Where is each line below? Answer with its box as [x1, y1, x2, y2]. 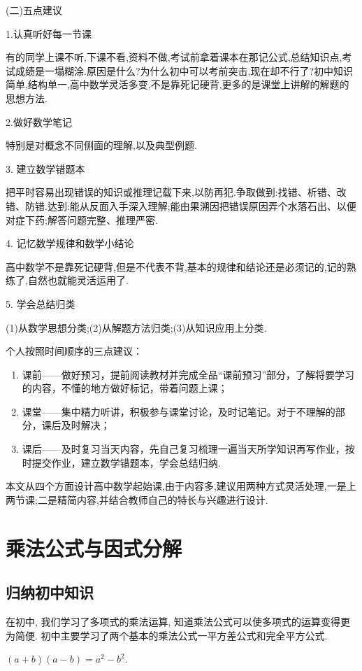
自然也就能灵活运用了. [27, 273, 129, 288]
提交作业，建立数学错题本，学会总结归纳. [31, 455, 221, 469]
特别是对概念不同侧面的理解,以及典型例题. [6, 138, 197, 153]
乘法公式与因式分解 [6, 533, 182, 562]
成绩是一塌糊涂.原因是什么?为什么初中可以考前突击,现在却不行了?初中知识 [15, 63, 353, 78]
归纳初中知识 [6, 581, 94, 603]
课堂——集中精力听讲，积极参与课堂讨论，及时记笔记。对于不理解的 [22, 404, 335, 418]
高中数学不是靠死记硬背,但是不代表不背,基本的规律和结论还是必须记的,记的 [6, 259, 347, 274]
